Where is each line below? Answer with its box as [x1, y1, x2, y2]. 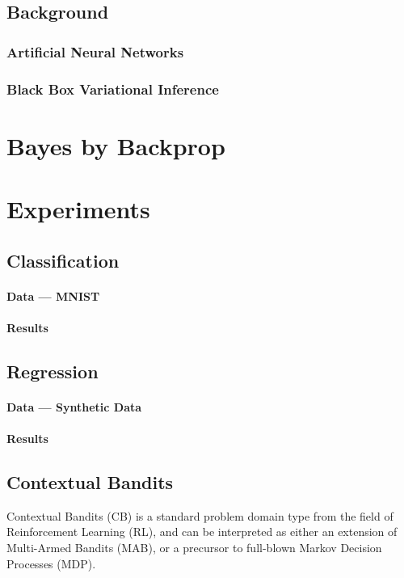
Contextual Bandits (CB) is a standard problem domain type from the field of [6, 507, 393, 524]
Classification [6, 247, 120, 272]
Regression [6, 358, 99, 383]
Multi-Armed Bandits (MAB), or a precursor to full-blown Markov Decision [6, 538, 382, 555]
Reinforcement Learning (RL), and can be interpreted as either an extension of [6, 523, 398, 540]
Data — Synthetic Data [6, 398, 142, 415]
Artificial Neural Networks [6, 41, 184, 61]
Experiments [6, 192, 150, 226]
